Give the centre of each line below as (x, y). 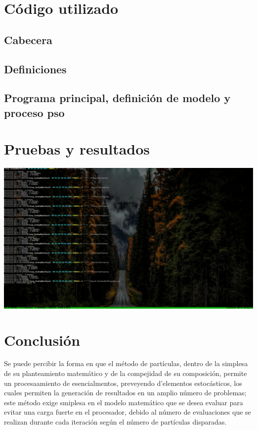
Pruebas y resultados (77, 149)
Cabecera (28, 39)
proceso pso (34, 112)
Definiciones (35, 69)
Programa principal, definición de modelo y (117, 98)
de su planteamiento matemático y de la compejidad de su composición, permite (126, 373)
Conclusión (42, 340)
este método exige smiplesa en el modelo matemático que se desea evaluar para (124, 402)
